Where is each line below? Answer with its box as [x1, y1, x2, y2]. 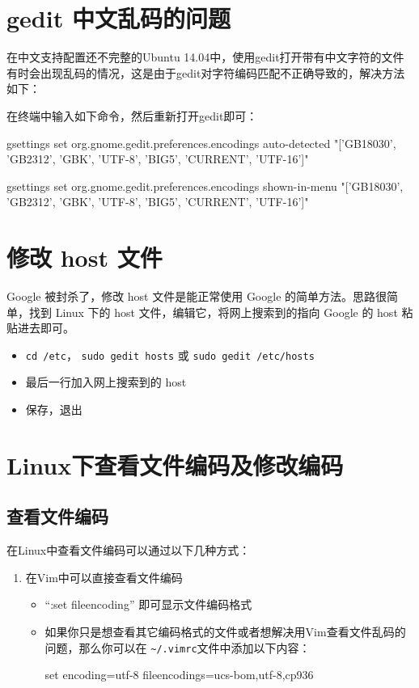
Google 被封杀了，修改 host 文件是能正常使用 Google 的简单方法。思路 [6, 288, 376, 304]
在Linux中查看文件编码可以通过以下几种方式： [6, 542, 251, 559]
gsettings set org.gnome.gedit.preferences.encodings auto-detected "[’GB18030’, [6, 134, 396, 151]
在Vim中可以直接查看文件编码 [25, 568, 183, 585]
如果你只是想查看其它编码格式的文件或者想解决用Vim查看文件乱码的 [44, 623, 406, 639]
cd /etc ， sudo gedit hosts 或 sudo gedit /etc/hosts [25, 346, 315, 363]
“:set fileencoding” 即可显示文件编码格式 [44, 596, 252, 613]
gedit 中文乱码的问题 [6, 2, 231, 35]
